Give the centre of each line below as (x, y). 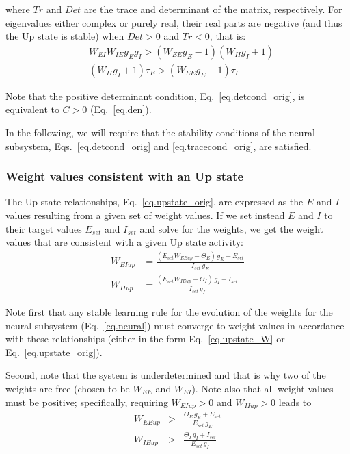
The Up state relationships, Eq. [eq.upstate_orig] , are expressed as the (154, 202)
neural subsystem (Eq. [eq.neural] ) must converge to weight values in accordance (175, 325)
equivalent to (32, 109)
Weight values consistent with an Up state (125, 176)
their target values (44, 228)
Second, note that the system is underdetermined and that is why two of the (166, 375)
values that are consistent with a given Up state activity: (124, 242)
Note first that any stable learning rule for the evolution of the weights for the (169, 312)
